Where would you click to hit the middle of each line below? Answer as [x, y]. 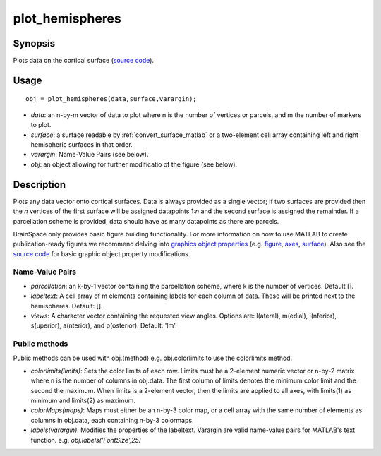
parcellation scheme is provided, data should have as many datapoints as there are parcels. [146, 221]
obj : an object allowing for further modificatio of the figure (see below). [134, 164]
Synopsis [34, 43]
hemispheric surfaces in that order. [82, 145]
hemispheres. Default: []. [67, 306]
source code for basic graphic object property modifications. [102, 253]
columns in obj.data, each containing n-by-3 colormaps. [112, 420]
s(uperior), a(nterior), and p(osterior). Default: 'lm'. [104, 325]
